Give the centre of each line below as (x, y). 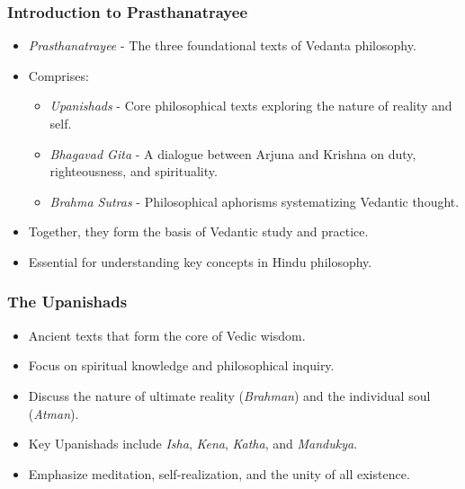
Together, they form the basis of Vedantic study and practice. (198, 231)
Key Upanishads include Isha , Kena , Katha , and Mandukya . (193, 444)
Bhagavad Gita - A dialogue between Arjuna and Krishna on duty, (233, 153)
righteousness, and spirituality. (134, 171)
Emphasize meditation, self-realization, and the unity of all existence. (219, 473)
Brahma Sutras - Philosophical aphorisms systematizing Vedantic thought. (255, 201)
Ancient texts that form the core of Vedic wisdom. (167, 335)
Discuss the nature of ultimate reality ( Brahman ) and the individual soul (229, 395)
